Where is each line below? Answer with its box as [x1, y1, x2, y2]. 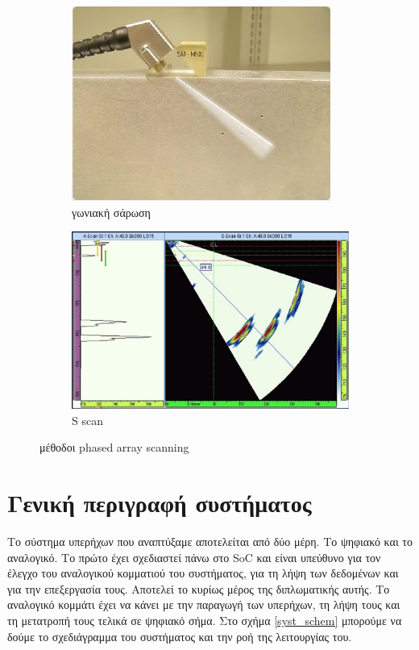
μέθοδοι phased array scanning [39, 439, 189, 456]
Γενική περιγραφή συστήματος [7, 486, 312, 519]
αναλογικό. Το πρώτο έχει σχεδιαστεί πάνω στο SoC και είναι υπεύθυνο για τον [7, 548, 381, 565]
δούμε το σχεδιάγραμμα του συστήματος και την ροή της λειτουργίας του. [7, 627, 352, 644]
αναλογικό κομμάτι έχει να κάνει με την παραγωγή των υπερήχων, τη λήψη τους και [7, 596, 400, 613]
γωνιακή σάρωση [72, 203, 151, 220]
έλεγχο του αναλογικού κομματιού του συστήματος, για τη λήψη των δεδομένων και [7, 565, 399, 581]
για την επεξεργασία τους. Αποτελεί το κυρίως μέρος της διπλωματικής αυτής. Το [7, 580, 390, 597]
